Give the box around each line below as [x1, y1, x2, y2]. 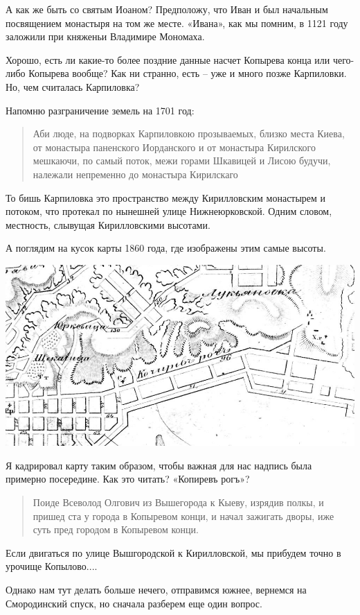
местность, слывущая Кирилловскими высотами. [6, 217, 210, 232]
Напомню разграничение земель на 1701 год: [6, 103, 195, 117]
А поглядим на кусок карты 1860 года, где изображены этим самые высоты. [6, 241, 326, 255]
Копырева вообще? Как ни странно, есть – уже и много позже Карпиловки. [28, 66, 347, 80]
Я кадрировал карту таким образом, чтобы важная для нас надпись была [6, 458, 312, 472]
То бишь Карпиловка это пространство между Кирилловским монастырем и [6, 190, 326, 205]
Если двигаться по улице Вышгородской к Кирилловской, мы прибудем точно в [6, 545, 341, 560]
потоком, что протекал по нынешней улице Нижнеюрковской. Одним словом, [6, 204, 332, 218]
